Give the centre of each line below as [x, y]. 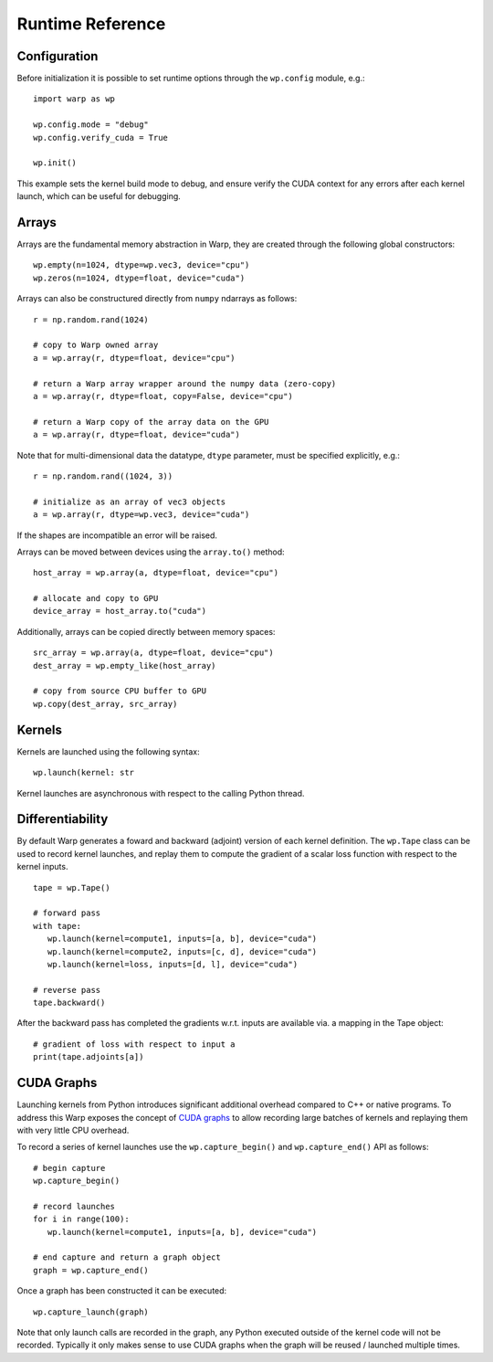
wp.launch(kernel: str [84, 773]
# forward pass [67, 913]
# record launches [74, 1206]
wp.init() [55, 163]
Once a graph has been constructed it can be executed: [122, 1291]
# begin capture [69, 1168]
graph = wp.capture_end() [91, 1270]
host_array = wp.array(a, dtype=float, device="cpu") [156, 573]
